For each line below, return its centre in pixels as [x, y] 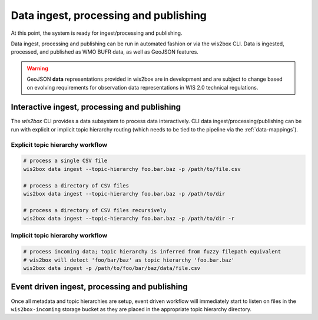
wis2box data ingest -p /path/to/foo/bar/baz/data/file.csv [112, 268]
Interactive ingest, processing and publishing [96, 107]
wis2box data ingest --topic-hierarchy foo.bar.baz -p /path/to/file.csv [132, 169]
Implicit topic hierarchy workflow [59, 236]
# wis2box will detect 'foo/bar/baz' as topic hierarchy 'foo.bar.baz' [129, 260]
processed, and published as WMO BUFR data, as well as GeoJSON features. [105, 52]
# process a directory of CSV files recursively [95, 210]
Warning [37, 68]
